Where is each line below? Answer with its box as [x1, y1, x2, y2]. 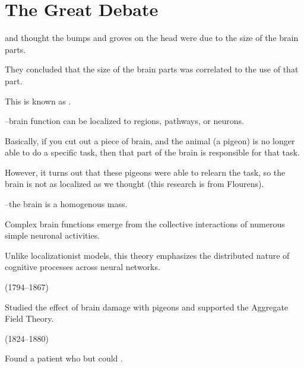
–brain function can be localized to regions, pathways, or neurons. [5, 115, 244, 127]
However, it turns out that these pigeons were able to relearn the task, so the [5, 166, 286, 178]
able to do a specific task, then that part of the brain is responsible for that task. [5, 146, 300, 158]
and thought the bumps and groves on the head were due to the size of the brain [5, 31, 299, 44]
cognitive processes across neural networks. [5, 261, 160, 273]
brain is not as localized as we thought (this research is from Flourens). [5, 177, 264, 190]
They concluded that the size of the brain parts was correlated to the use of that [5, 63, 299, 75]
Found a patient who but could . [5, 352, 123, 364]
